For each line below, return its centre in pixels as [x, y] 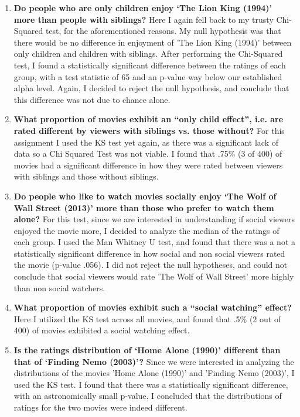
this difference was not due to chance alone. [92, 99]
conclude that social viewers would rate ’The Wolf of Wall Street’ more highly [154, 276]
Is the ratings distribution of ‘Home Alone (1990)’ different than [147, 350]
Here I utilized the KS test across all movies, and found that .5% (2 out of [147, 318]
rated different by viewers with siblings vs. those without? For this [149, 130]
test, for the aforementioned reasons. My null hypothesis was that [163, 31]
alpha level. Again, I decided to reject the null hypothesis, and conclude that [151, 88]
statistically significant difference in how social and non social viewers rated [149, 253]
